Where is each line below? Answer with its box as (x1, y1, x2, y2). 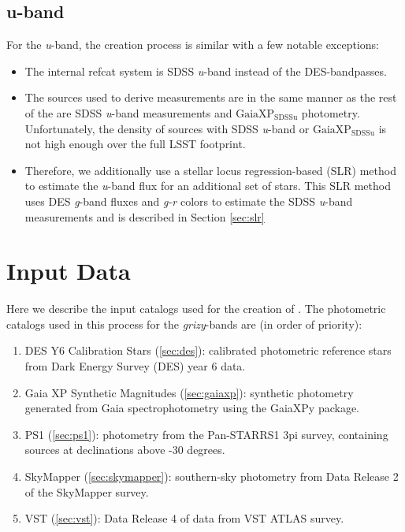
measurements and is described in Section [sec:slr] (24, 208, 265, 225)
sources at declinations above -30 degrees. (24, 441, 225, 458)
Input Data (6, 255, 131, 287)
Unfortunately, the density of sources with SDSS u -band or (24, 120, 310, 136)
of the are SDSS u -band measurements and (24, 104, 232, 121)
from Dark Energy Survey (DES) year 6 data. (24, 358, 246, 374)
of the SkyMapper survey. (24, 483, 149, 500)
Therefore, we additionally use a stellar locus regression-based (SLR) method (24, 162, 396, 178)
